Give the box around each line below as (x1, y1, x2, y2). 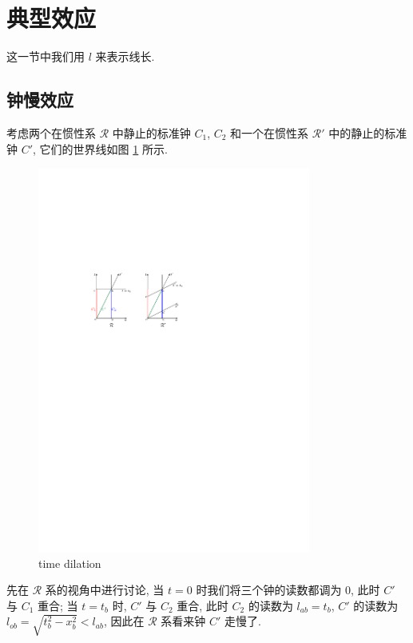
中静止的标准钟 (112, 124, 191, 141)
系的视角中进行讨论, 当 (45, 581, 165, 598)
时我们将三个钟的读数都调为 (196, 581, 342, 598)
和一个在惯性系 (230, 124, 309, 141)
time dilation (38, 554, 101, 571)
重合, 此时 (177, 597, 228, 613)
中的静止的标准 (328, 124, 407, 141)
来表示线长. (95, 48, 155, 65)
